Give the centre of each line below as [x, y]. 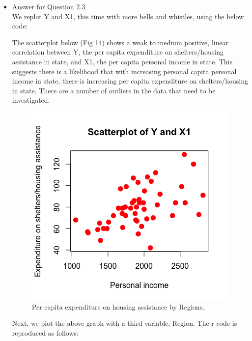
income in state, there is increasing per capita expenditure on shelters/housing [130, 81]
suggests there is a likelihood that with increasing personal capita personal [124, 71]
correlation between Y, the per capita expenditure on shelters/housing [118, 52]
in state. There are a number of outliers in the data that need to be [114, 90]
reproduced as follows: [45, 332]
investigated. [31, 100]
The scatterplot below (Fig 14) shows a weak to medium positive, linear [120, 42]
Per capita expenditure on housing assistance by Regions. [118, 306]
